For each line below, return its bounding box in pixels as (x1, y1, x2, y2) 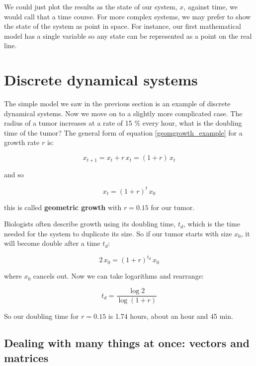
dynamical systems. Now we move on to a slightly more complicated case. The (4, 108, 243, 118)
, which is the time (183, 219, 240, 229)
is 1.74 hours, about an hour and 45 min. (108, 311, 233, 321)
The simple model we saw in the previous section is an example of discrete (4, 98, 231, 109)
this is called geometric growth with (4, 202, 122, 212)
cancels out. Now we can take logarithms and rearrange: (33, 271, 204, 281)
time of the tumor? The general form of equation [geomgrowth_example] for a (4, 127, 243, 138)
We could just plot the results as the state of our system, (4, 1, 177, 11)
